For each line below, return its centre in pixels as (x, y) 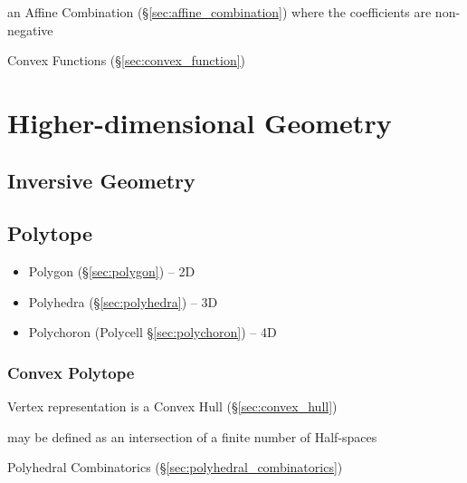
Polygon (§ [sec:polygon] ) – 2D (112, 271)
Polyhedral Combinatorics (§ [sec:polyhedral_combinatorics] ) (175, 467)
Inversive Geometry (101, 180)
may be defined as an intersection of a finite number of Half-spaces (192, 436)
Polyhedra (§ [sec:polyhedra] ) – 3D (123, 301)
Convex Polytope (71, 372)
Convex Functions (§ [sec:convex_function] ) (127, 60)
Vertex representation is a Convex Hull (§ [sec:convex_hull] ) (172, 406)
